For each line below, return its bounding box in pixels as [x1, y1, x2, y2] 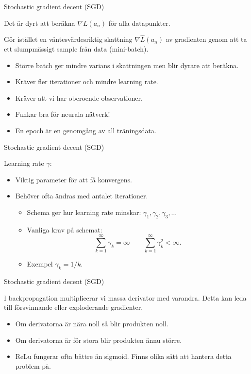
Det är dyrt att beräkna [4, 18, 75, 28]
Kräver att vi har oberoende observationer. [15, 92, 143, 103]
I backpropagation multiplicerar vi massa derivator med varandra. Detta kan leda [4, 292, 247, 303]
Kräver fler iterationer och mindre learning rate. [15, 76, 158, 87]
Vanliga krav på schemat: [27, 224, 102, 234]
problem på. [15, 360, 51, 371]
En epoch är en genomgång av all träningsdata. [15, 125, 156, 135]
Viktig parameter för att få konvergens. [15, 174, 132, 184]
